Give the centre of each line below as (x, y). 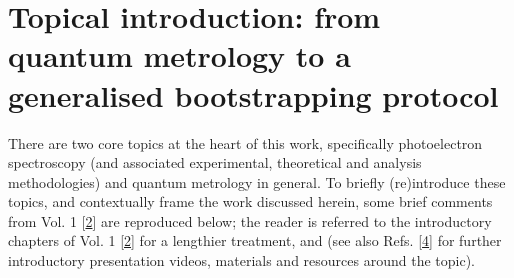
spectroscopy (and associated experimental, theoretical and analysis (215, 162)
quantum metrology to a (179, 55)
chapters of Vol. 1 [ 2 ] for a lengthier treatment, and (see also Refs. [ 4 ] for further (255, 240)
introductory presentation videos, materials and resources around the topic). (241, 260)
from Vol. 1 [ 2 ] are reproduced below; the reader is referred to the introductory (250, 220)
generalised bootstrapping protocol (253, 94)
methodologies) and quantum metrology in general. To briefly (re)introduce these (257, 181)
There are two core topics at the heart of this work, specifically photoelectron (245, 142)
